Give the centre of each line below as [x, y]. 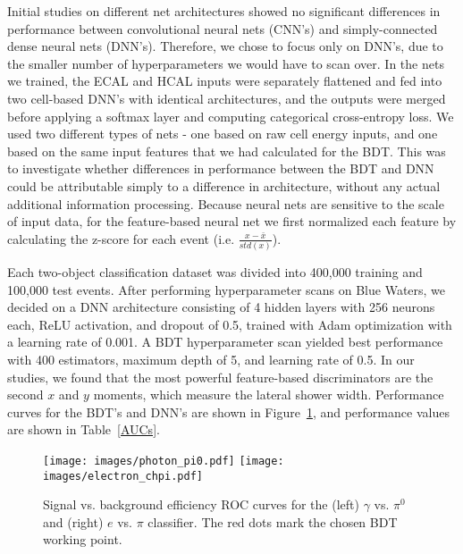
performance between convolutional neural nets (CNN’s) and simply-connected [223, 28]
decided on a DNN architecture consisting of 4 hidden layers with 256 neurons [221, 307]
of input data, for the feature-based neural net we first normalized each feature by [232, 221]
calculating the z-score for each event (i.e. [121, 238]
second [25, 395]
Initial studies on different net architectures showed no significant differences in [224, 11]
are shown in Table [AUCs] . [84, 429]
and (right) [73, 521]
